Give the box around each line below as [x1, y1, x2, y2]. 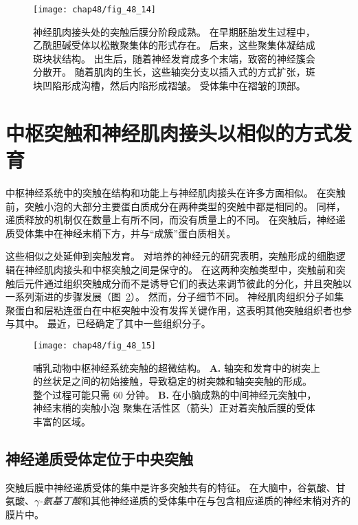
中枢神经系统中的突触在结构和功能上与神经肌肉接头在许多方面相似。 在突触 [5, 185, 346, 199]
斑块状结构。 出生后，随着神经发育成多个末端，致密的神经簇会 [33, 51, 315, 65]
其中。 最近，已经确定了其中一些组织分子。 [14, 316, 211, 331]
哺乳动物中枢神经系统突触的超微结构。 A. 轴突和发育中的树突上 [33, 360, 320, 375]
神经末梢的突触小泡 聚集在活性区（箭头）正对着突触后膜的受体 [33, 401, 315, 415]
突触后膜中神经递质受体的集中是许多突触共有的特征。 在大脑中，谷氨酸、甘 [5, 480, 346, 494]
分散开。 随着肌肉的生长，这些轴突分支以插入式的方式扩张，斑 [33, 65, 315, 79]
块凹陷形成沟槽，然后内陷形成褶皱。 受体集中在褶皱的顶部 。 [33, 78, 306, 93]
